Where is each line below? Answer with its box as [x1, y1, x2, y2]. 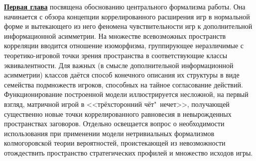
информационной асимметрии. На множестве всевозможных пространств [4, 30, 226, 41]
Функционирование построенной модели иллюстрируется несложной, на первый [4, 89, 249, 99]
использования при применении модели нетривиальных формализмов [4, 128, 215, 138]
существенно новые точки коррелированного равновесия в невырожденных [4, 108, 232, 119]
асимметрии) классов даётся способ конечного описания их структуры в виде [4, 70, 240, 80]
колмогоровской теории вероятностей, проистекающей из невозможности [4, 138, 226, 148]
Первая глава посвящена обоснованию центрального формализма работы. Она [4, 1, 246, 11]
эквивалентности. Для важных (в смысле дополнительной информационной [4, 60, 234, 70]
